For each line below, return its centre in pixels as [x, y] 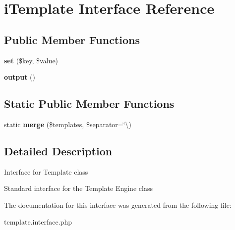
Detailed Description [58, 151]
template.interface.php [38, 221]
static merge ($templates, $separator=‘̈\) [68, 124]
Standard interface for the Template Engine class [78, 188]
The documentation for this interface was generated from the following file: [118, 205]
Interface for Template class [46, 171]
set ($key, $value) [31, 60]
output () [20, 77]
